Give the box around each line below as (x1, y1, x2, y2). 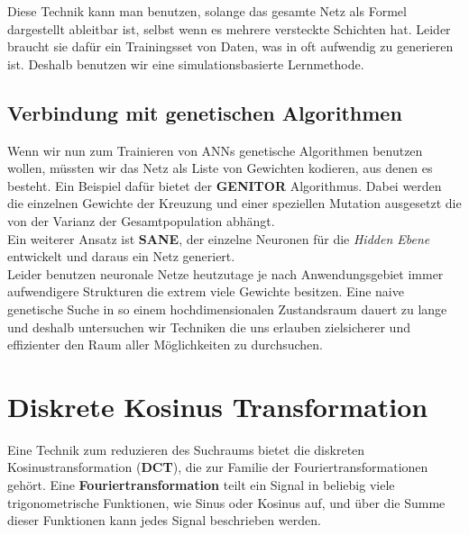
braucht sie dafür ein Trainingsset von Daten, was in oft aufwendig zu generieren (7, 37, 454, 56)
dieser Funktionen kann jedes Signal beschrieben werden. (7, 511, 321, 530)
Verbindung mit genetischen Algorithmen (7, 98, 402, 126)
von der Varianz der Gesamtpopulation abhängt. (7, 211, 275, 230)
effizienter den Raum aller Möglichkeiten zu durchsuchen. (7, 335, 323, 354)
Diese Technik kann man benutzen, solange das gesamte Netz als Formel (7, 2, 407, 20)
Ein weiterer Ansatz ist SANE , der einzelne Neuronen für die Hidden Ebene (7, 229, 430, 248)
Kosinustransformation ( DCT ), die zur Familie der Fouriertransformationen (7, 458, 428, 476)
